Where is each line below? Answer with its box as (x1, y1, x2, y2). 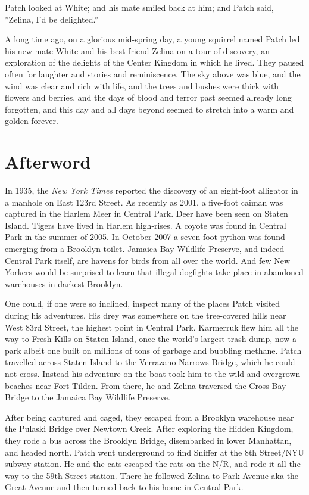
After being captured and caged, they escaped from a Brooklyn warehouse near (5, 410, 294, 423)
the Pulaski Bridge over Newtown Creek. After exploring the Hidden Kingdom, (5, 422, 294, 435)
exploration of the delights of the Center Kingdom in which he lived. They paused (5, 56, 304, 69)
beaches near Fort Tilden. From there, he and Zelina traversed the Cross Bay (5, 379, 286, 391)
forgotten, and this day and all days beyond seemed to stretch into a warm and (5, 102, 294, 115)
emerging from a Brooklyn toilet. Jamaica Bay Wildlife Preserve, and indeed (5, 242, 285, 255)
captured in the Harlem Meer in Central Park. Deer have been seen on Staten (5, 207, 288, 220)
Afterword (5, 150, 91, 174)
